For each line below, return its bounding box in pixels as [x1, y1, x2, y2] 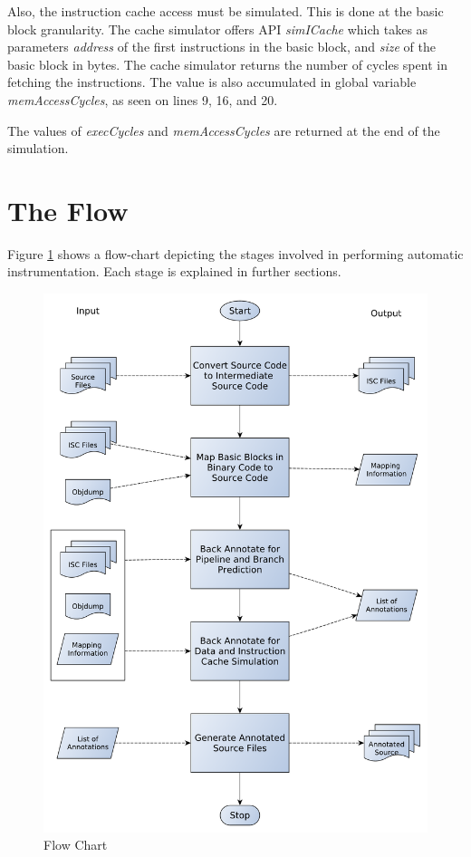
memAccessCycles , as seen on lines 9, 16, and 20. [7, 90, 278, 109]
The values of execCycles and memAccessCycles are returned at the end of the [7, 120, 440, 140]
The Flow [7, 191, 129, 228]
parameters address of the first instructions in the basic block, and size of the [7, 37, 436, 56]
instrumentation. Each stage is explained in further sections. [7, 262, 341, 281]
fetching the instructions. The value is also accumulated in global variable [7, 72, 417, 91]
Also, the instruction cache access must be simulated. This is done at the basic [7, 2, 444, 20]
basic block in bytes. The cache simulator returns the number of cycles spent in [7, 54, 447, 73]
